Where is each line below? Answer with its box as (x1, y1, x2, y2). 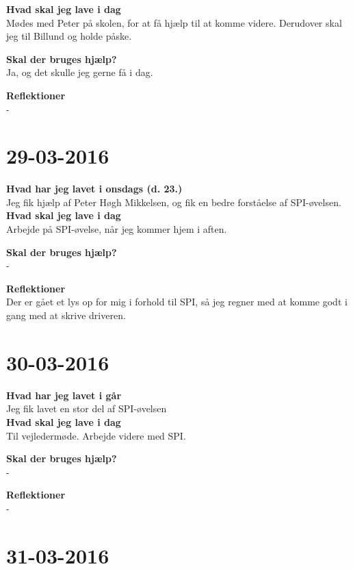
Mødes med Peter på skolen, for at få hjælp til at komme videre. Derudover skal (6, 15, 342, 29)
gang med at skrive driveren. (6, 308, 126, 323)
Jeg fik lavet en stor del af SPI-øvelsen (6, 401, 167, 416)
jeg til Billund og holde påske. (6, 29, 132, 43)
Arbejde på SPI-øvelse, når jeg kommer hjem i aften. (6, 222, 227, 236)
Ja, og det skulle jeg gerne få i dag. (6, 65, 153, 79)
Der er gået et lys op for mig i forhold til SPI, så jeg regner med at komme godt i (6, 294, 348, 309)
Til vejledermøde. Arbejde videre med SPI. (6, 428, 186, 442)
